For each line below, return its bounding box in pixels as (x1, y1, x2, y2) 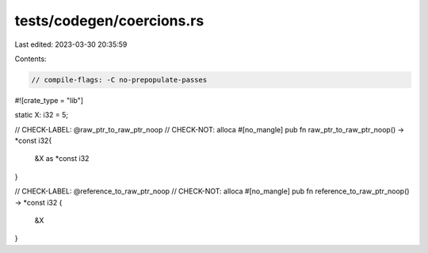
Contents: (14, 54, 47, 63)
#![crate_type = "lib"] (14, 95, 83, 105)
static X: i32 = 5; (14, 110, 69, 120)
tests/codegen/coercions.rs (14, 12, 204, 29)
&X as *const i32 (34, 154, 90, 163)
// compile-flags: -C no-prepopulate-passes (31, 75, 208, 84)
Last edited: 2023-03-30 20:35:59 (14, 40, 128, 49)
